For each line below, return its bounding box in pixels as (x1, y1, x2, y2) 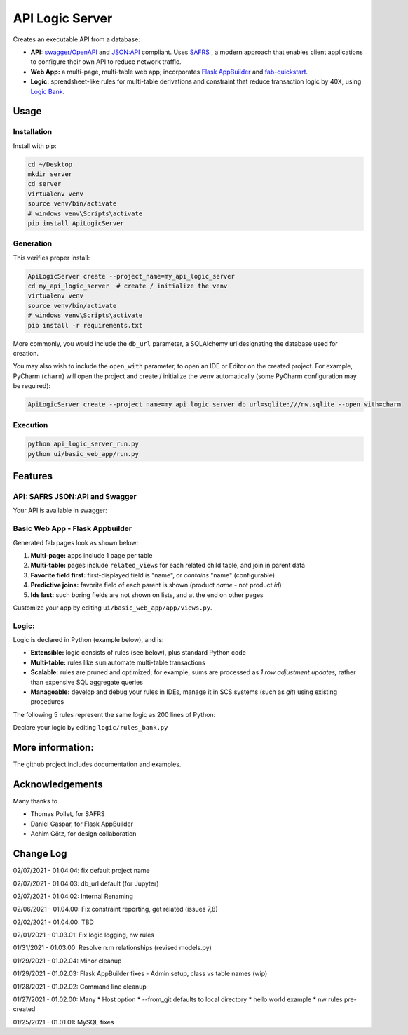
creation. (13, 349, 39, 358)
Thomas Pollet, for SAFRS (30, 810, 105, 818)
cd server (27, 180, 62, 188)
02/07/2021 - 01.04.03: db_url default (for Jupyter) (13, 879, 159, 888)
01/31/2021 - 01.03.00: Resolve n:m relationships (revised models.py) (13, 944, 212, 952)
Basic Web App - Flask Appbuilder (13, 523, 132, 533)
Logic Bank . (30, 87, 65, 95)
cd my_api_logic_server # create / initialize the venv (27, 282, 228, 291)
